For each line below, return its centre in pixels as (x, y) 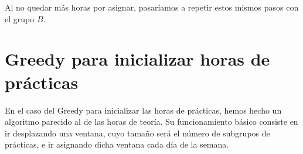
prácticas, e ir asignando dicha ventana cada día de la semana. (117, 144)
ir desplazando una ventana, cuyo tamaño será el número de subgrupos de (137, 133)
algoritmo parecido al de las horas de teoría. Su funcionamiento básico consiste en (151, 122)
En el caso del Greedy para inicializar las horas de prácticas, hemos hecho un (143, 110)
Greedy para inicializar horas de (137, 59)
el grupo (20, 18)
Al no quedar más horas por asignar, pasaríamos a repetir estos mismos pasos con (152, 7)
